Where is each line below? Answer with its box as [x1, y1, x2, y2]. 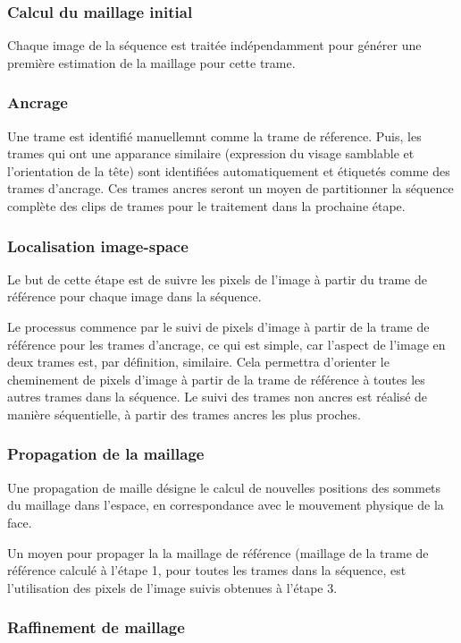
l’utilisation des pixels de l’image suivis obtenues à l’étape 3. [7, 578, 338, 596]
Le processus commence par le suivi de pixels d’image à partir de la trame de [7, 317, 430, 335]
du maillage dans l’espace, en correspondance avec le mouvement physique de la [7, 495, 444, 514]
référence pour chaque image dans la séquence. [7, 287, 262, 306]
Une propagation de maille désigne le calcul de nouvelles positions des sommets [7, 478, 441, 496]
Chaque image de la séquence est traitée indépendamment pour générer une [7, 36, 422, 55]
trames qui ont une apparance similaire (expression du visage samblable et [7, 144, 415, 163]
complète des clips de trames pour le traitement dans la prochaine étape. [7, 197, 406, 215]
